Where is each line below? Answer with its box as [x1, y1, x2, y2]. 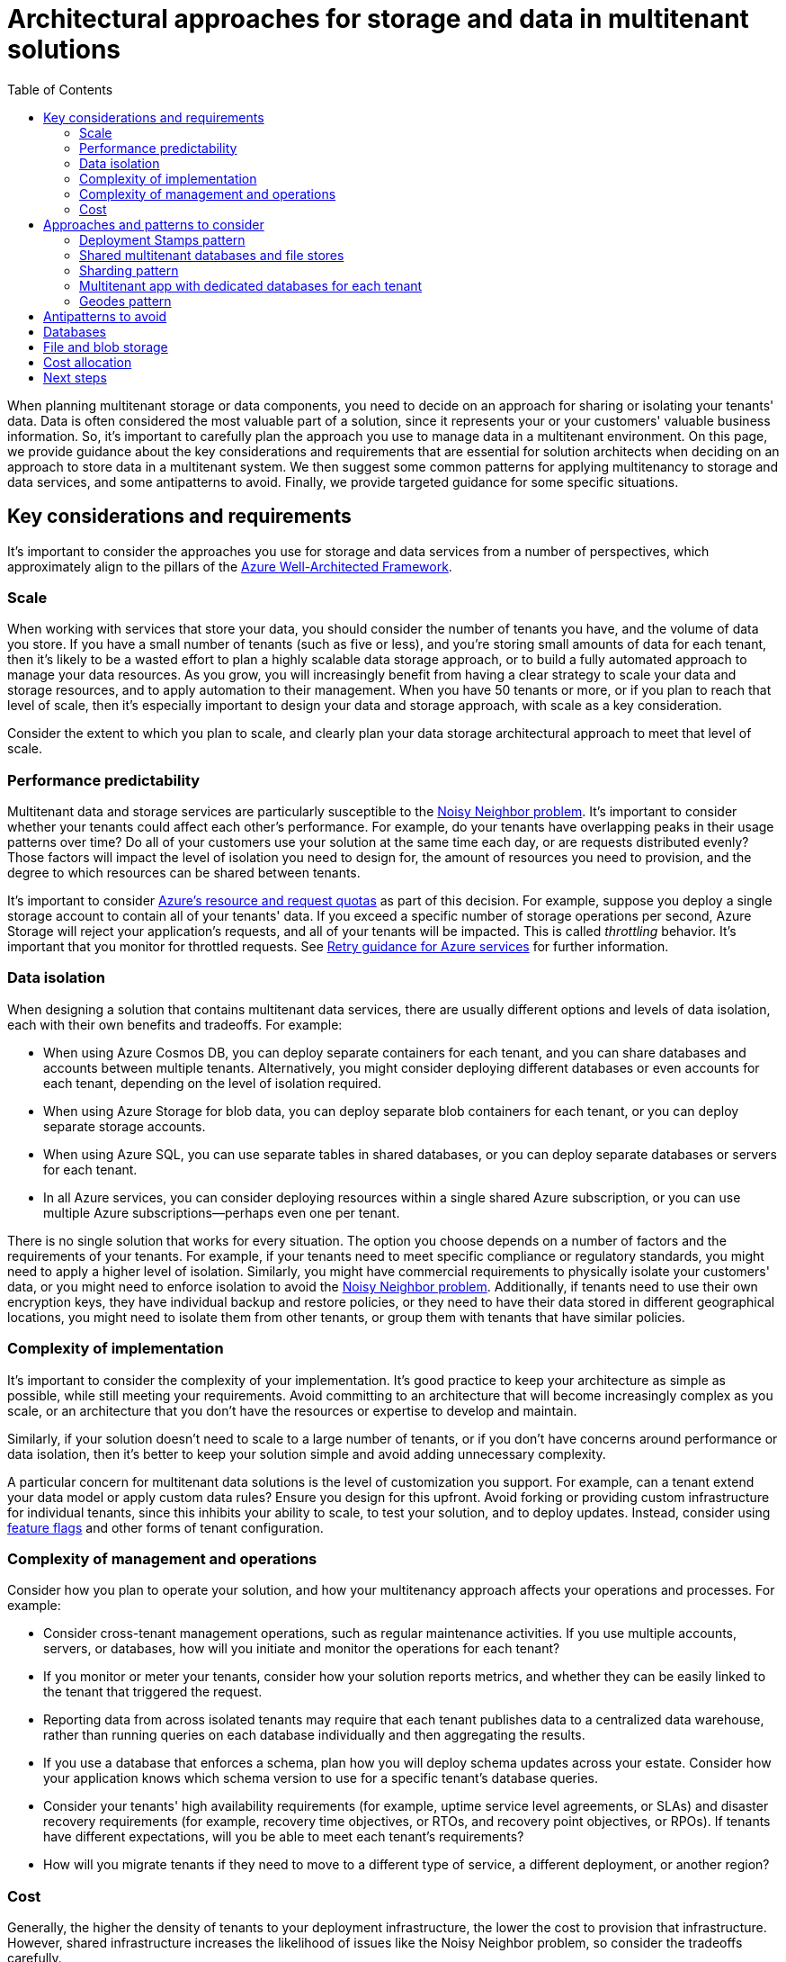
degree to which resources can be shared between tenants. [7, 865, 361, 881]
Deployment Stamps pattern [79, 231, 246, 247]
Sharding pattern [79, 262, 179, 278]
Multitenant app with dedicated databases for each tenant [79, 277, 423, 293]
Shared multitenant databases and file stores [79, 247, 344, 263]
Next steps [43, 369, 107, 385]
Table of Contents [7, 81, 113, 97]
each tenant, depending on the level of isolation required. [43, 1075, 382, 1091]
